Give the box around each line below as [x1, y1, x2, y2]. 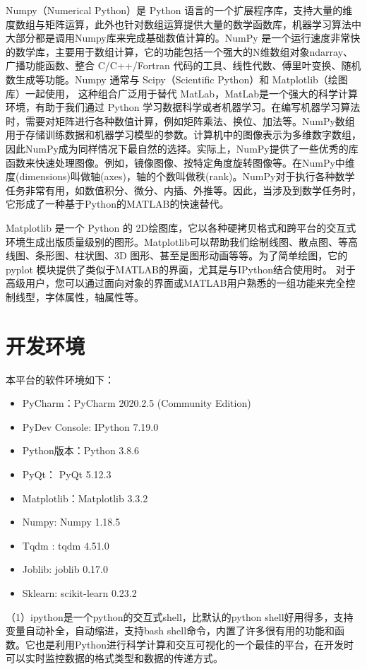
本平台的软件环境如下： [6, 372, 114, 386]
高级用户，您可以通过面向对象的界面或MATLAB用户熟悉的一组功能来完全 [6, 276, 346, 290]
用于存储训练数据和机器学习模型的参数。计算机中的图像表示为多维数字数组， [6, 127, 361, 142]
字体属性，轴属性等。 [44, 289, 144, 304]
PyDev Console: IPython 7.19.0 [22, 419, 159, 434]
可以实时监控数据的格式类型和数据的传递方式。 [6, 651, 223, 665]
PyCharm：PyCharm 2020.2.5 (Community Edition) [22, 396, 251, 410]
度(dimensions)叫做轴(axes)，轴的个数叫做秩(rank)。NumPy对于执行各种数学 [6, 169, 355, 184]
